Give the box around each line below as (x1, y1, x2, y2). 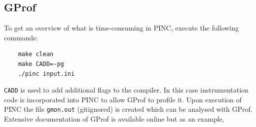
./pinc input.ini (18, 70, 75, 77)
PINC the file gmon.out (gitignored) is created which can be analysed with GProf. (4, 104, 253, 114)
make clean (18, 51, 54, 58)
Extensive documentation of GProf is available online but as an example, (4, 114, 224, 124)
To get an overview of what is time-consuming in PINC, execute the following (4, 23, 239, 33)
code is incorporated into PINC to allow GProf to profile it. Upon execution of (4, 94, 242, 104)
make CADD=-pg (18, 60, 64, 67)
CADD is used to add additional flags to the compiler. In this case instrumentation (4, 85, 249, 95)
